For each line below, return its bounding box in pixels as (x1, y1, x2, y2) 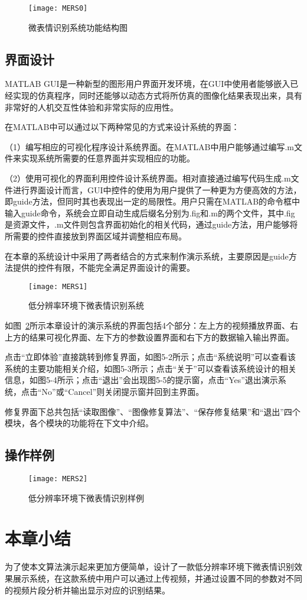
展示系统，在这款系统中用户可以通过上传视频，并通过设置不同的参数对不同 (12, 572, 302, 584)
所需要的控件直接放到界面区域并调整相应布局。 (5, 229, 187, 242)
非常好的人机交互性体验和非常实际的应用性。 (5, 100, 178, 113)
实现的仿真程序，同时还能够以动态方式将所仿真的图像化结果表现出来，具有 (12, 89, 302, 102)
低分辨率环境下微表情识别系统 (28, 299, 144, 312)
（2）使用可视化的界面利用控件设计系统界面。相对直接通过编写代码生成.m (5, 172, 291, 184)
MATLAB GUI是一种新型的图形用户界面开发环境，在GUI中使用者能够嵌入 (5, 77, 290, 90)
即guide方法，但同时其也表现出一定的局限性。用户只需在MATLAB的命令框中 (5, 195, 301, 207)
